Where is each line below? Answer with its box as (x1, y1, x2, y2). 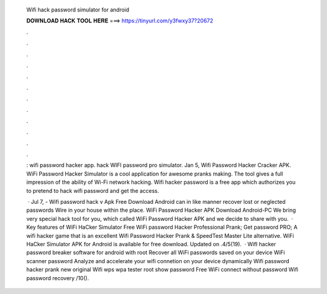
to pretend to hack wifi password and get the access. (26, 187, 160, 194)
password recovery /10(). (26, 274, 89, 281)
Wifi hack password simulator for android (26, 6, 130, 13)
